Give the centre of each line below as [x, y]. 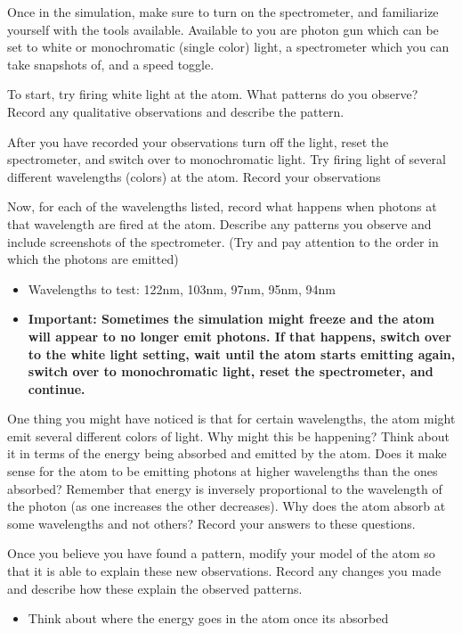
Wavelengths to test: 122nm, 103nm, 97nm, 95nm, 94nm [182, 288]
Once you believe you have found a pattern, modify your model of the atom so [221, 553]
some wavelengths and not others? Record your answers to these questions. [211, 523]
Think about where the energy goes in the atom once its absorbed [208, 618]
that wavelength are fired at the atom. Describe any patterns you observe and [219, 223]
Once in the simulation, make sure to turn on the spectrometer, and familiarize [223, 12]
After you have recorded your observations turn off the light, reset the [198, 141]
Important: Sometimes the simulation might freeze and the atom [231, 319]
